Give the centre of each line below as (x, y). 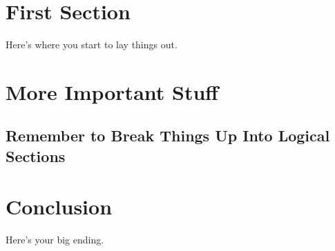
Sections (36, 155)
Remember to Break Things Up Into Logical (168, 135)
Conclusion (59, 207)
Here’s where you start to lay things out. (92, 44)
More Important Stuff (112, 91)
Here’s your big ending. (55, 240)
